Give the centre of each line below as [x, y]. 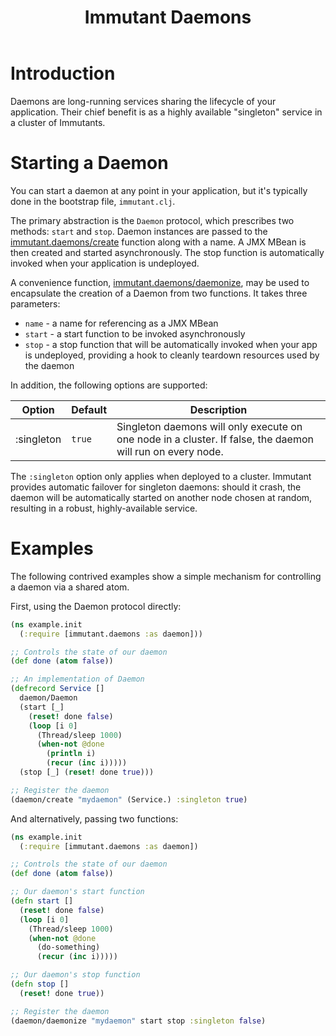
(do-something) [68, 947]
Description [218, 409]
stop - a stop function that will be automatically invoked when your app [171, 344]
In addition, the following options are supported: [109, 385]
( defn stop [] [40, 984]
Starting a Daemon [89, 163]
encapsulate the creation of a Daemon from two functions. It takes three [159, 293]
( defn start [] [42, 901]
